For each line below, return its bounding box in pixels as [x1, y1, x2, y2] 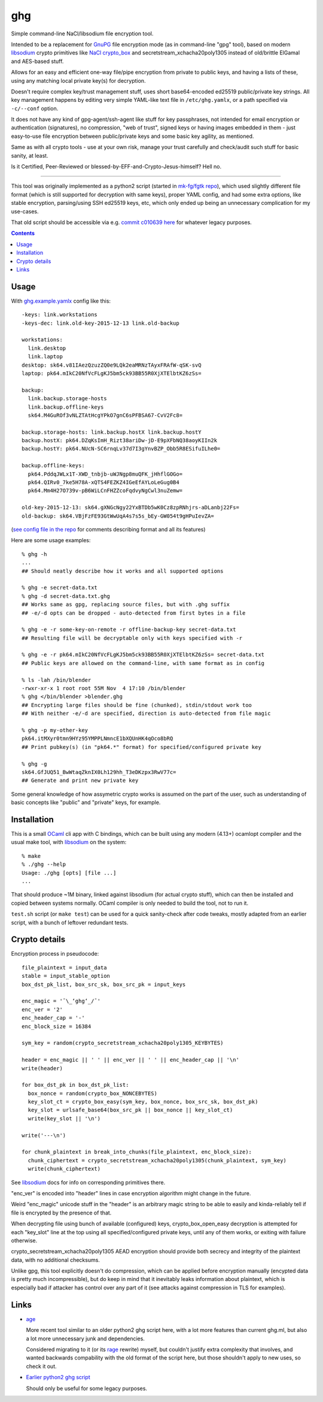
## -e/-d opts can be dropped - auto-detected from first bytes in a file [22, 609, 246, 617]
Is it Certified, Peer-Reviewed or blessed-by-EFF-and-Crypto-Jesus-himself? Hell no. [11, 163, 222, 170]
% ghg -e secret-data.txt [22, 584, 98, 591]
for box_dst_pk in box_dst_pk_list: [22, 1081, 129, 1089]
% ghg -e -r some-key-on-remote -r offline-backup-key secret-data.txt [22, 626, 236, 633]
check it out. [26, 1362, 57, 1370]
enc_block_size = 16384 [22, 1023, 92, 1030]
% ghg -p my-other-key [22, 727, 89, 733]
